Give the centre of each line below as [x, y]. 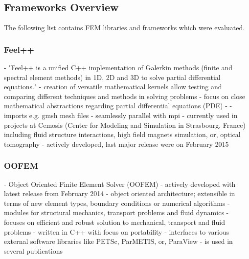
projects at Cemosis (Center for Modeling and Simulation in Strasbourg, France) [125, 125]
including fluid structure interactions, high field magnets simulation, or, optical [122, 134]
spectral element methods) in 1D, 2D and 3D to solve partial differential [112, 77]
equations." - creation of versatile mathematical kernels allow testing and [113, 87]
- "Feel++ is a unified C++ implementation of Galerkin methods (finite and [118, 68]
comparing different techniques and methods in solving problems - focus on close [124, 96]
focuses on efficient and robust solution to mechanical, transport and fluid [115, 222]
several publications [33, 250]
